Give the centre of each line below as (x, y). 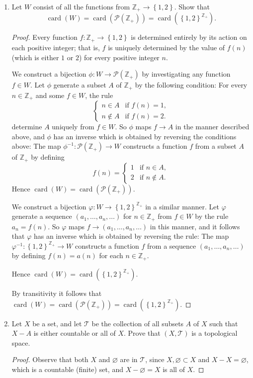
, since (155, 359)
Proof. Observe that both (50, 359)
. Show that (192, 6)
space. (21, 342)
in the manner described (212, 126)
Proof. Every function (44, 37)
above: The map (36, 146)
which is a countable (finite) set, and (67, 369)
